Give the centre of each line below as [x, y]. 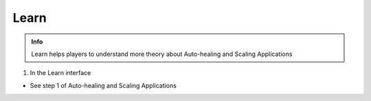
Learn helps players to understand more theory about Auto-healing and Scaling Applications [162, 54]
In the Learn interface [60, 73]
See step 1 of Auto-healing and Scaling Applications [103, 85]
